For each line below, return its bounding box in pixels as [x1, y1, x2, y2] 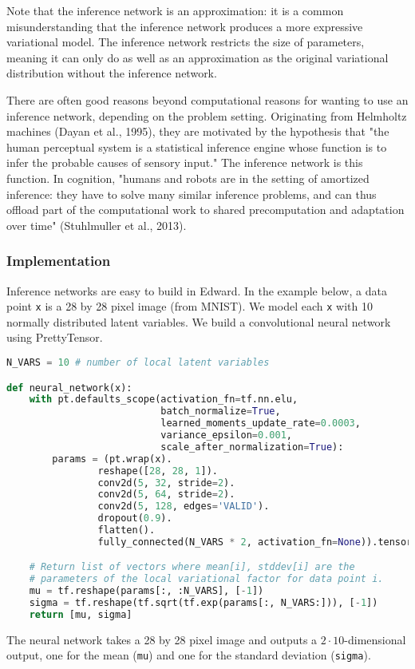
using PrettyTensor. [6, 329, 103, 346]
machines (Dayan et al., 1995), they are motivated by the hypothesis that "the [6, 123, 389, 140]
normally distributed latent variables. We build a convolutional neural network [6, 313, 391, 330]
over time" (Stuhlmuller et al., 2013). [6, 216, 187, 233]
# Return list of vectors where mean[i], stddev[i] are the [29, 561, 355, 573]
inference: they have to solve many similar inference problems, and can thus [6, 185, 377, 202]
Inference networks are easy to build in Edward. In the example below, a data [6, 282, 387, 299]
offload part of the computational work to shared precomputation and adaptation [6, 201, 405, 218]
